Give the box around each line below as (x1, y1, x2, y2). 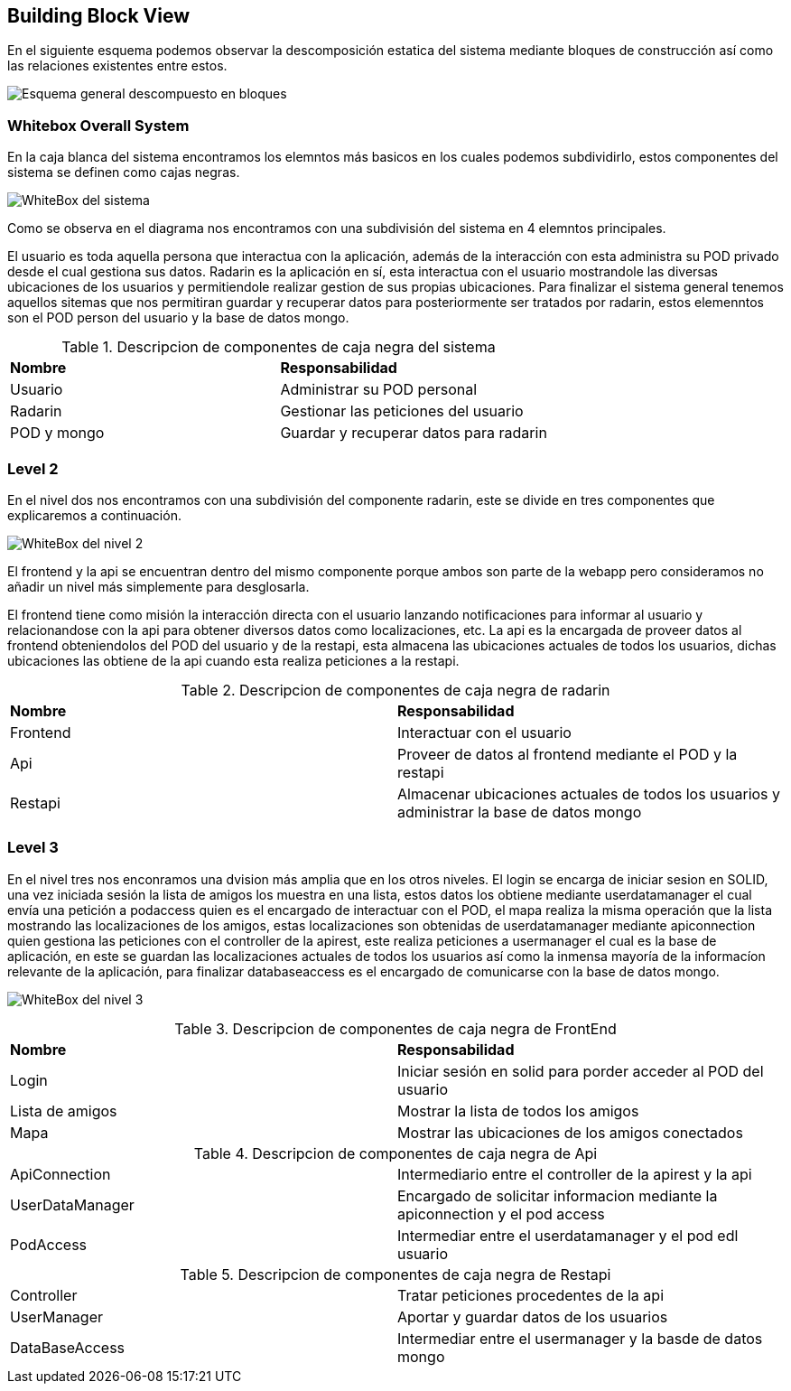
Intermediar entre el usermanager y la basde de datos (397, 1329, 763, 1348)
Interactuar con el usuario (397, 723, 572, 742)
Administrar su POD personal (280, 380, 478, 399)
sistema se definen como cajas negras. (7, 164, 240, 181)
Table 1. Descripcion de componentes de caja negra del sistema (61, 338, 496, 357)
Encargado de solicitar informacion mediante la (397, 1186, 718, 1205)
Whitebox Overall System (7, 116, 190, 135)
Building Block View (7, 5, 191, 27)
